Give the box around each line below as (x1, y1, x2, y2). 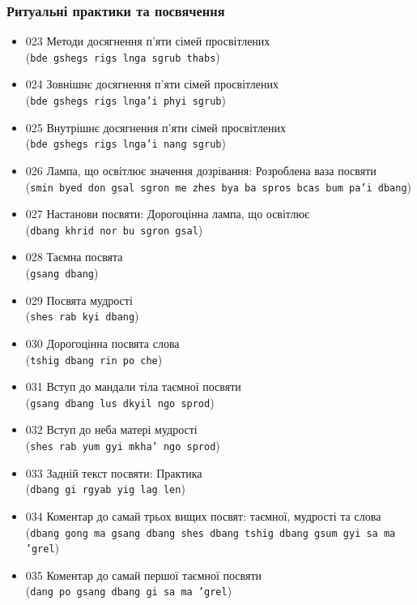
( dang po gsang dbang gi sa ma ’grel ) (25, 582, 232, 599)
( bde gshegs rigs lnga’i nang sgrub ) (25, 135, 226, 152)
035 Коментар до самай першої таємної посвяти (25, 566, 262, 583)
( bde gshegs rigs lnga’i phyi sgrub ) (25, 92, 226, 109)
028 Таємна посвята (25, 248, 123, 265)
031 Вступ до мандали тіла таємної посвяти (25, 378, 241, 395)
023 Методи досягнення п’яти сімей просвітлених (25, 32, 270, 49)
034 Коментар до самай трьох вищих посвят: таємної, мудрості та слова (25, 507, 381, 524)
